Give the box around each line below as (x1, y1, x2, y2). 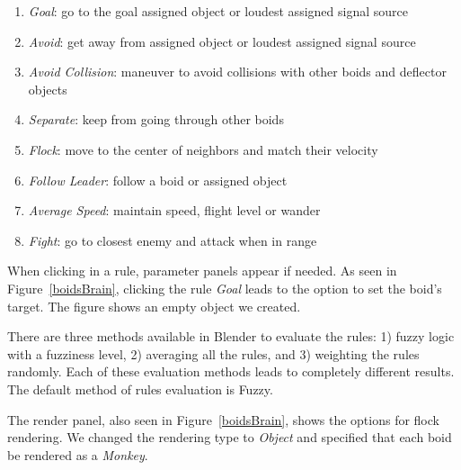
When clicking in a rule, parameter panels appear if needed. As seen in (7, 261, 397, 280)
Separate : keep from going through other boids (28, 110, 284, 129)
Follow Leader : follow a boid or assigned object (28, 170, 288, 189)
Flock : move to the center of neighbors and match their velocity (28, 140, 378, 158)
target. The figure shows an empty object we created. (7, 296, 301, 315)
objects (28, 79, 67, 98)
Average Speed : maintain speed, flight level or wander (28, 201, 321, 220)
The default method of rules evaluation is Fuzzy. (7, 379, 273, 398)
